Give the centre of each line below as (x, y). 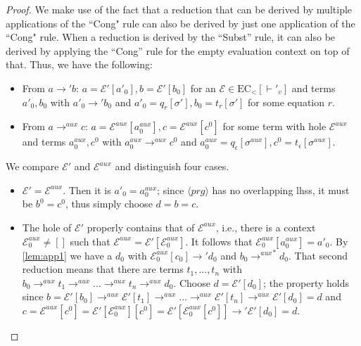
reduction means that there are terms (103, 269)
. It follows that (219, 241)
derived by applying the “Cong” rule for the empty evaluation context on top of (178, 50)
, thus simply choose (109, 204)
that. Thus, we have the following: (79, 64)
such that (90, 241)
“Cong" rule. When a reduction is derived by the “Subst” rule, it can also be (171, 37)
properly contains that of (141, 227)
